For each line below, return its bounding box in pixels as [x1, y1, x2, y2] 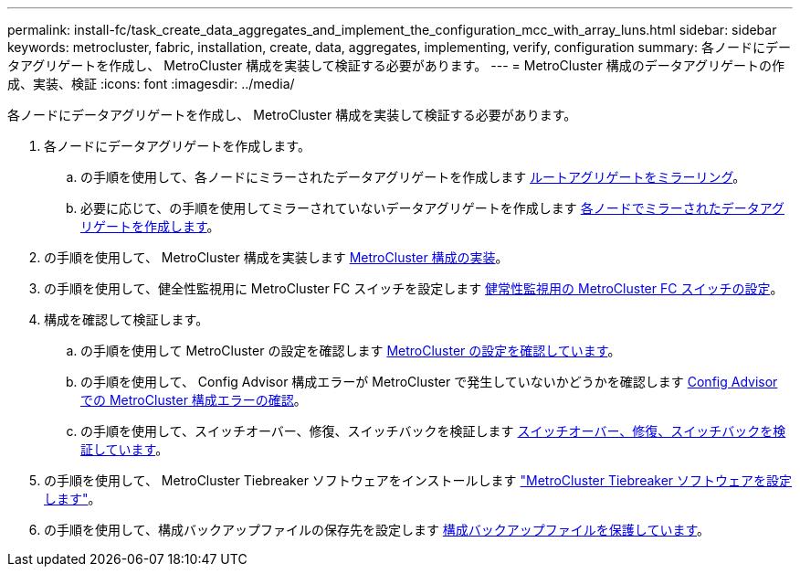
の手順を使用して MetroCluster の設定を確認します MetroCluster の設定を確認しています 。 [80, 343, 621, 358]
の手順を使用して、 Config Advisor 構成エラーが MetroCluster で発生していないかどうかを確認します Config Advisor [80, 374, 778, 389]
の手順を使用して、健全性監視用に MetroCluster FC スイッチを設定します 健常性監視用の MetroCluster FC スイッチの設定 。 [44, 281, 784, 296]
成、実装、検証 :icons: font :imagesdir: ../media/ [7, 76, 295, 91]
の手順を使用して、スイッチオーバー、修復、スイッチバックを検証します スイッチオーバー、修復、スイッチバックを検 [80, 423, 786, 439]
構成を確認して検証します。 [44, 312, 209, 327]
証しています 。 [80, 441, 169, 457]
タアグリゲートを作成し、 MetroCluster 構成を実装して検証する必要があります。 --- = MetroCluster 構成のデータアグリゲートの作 [7, 58, 784, 73]
